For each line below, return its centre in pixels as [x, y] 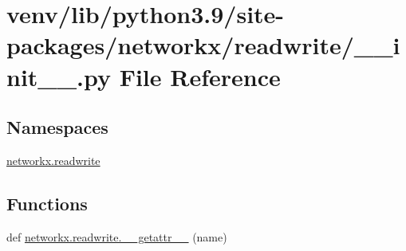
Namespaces [57, 127]
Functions [47, 203]
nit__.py [59, 76]
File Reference [200, 76]
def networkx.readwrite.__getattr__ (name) [117, 236]
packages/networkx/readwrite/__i [203, 45]
